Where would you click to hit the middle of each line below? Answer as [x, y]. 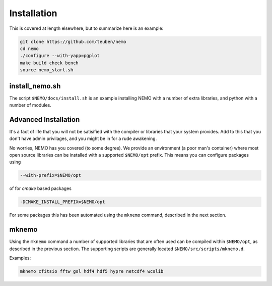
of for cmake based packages [41, 188]
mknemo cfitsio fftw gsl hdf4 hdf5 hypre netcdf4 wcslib [92, 271]
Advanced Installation [45, 120]
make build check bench [49, 63]
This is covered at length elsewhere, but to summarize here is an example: [86, 28]
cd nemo [29, 49]
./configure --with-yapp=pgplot [60, 56]
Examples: [20, 258]
